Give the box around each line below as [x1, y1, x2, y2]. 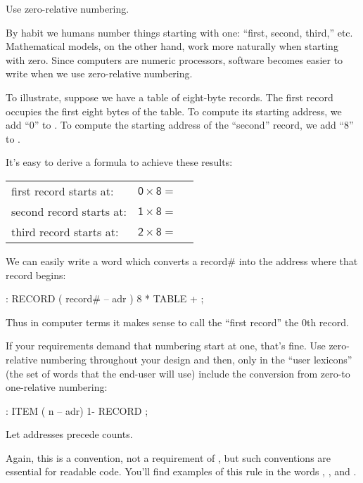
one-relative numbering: [6, 380, 108, 394]
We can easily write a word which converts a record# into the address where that [6, 253, 358, 268]
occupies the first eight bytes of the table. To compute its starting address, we [6, 103, 342, 118]
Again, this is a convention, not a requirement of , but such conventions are [6, 450, 331, 465]
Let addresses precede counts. [6, 427, 133, 442]
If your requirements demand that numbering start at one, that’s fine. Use [6, 338, 326, 353]
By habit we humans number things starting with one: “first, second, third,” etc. [6, 25, 353, 39]
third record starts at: [11, 223, 119, 240]
